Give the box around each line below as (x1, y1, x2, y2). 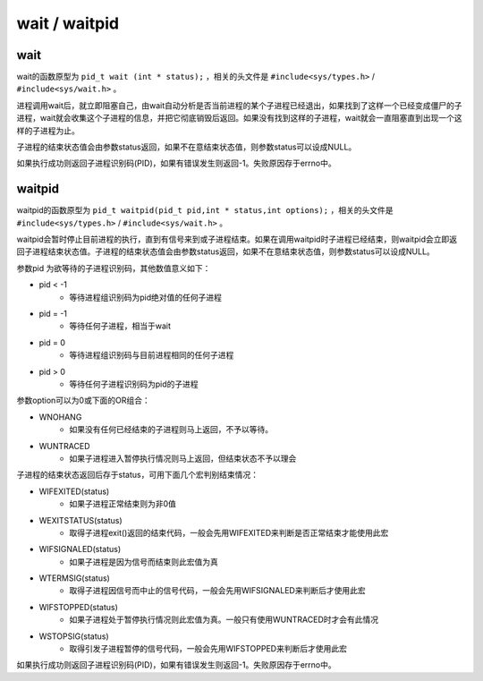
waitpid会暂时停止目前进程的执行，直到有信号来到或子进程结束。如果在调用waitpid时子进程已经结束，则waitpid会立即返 (16, 234, 458, 245)
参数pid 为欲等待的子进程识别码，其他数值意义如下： (16, 262, 211, 273)
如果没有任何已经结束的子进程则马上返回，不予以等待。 (69, 424, 273, 435)
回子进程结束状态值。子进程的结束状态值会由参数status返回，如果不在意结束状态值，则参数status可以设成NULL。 (16, 246, 436, 257)
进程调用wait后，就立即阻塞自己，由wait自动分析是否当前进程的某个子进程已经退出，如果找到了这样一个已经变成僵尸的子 (16, 99, 462, 111)
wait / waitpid (16, 13, 120, 33)
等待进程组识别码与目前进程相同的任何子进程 (69, 350, 234, 361)
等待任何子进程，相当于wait (69, 320, 172, 331)
